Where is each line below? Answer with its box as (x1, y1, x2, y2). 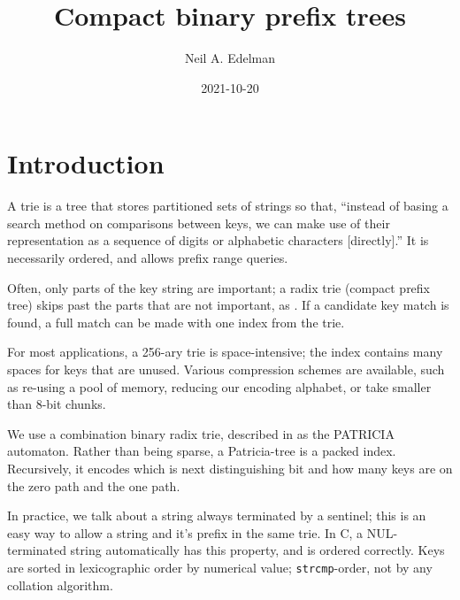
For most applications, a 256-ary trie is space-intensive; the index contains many (7, 342, 443, 361)
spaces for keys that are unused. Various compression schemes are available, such (7, 360, 445, 378)
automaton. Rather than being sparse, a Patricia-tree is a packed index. (7, 442, 396, 460)
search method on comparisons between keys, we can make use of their (7, 213, 390, 232)
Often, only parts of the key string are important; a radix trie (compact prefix (7, 278, 431, 296)
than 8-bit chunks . (7, 395, 106, 413)
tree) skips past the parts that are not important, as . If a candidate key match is (7, 296, 449, 314)
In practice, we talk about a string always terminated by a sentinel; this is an (7, 506, 426, 525)
